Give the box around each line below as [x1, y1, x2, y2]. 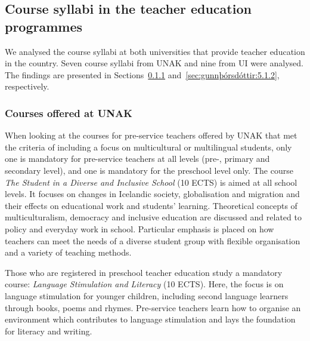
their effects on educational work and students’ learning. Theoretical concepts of [5, 199, 297, 211]
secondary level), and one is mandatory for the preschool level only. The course [5, 164, 293, 176]
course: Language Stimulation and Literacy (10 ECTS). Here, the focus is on [5, 278, 284, 290]
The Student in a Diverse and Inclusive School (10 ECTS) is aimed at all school [5, 176, 297, 188]
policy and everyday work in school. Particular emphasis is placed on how [5, 222, 274, 235]
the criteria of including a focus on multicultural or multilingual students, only [5, 140, 292, 153]
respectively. [5, 80, 49, 93]
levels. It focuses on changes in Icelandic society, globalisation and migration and [5, 188, 300, 200]
